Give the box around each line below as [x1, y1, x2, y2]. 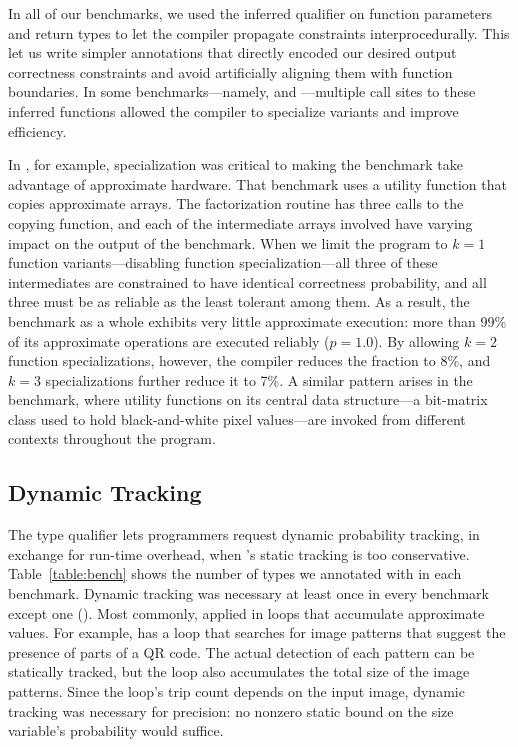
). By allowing [373, 330, 460, 351]
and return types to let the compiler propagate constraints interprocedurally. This [8, 22, 510, 43]
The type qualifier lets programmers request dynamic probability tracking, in [8, 524, 480, 545]
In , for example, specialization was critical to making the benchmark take [8, 154, 463, 175]
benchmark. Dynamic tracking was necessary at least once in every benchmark [8, 583, 489, 604]
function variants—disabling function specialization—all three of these [8, 252, 438, 273]
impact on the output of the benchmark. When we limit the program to [8, 232, 448, 253]
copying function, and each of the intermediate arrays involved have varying [8, 212, 473, 233]
